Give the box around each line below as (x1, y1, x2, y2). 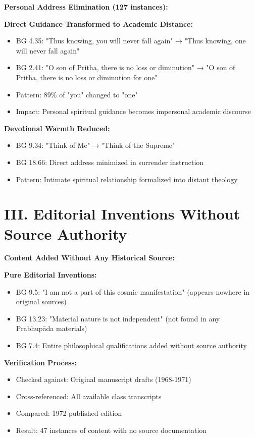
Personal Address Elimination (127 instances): (4, 2, 168, 12)
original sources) (16, 296, 67, 307)
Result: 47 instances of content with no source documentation (16, 424, 207, 435)
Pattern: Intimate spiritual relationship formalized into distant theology (16, 174, 238, 184)
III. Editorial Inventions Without (4, 203, 240, 224)
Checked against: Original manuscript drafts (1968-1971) (16, 374, 191, 385)
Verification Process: (4, 357, 77, 367)
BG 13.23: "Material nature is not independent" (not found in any (16, 313, 220, 323)
